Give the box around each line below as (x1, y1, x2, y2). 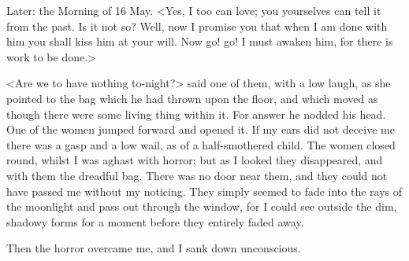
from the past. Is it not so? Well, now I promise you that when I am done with (6, 17, 388, 34)
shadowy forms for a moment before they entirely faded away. (6, 213, 304, 230)
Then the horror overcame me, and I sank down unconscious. (6, 240, 301, 256)
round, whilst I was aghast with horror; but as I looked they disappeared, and (6, 152, 383, 168)
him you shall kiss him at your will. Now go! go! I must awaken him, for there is (6, 33, 393, 50)
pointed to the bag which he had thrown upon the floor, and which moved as (6, 90, 378, 106)
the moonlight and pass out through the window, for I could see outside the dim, (6, 198, 397, 215)
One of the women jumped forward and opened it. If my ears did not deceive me (6, 121, 395, 138)
